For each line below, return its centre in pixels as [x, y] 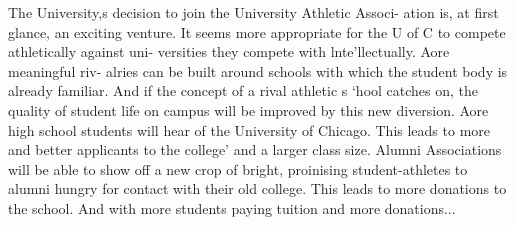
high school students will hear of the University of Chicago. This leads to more [249, 129]
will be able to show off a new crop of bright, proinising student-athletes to [238, 168]
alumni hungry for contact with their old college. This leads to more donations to [257, 188]
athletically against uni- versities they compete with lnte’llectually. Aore [229, 51]
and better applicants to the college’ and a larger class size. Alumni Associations [255, 149]
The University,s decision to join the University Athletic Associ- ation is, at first [253, 12]
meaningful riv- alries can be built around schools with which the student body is [258, 70]
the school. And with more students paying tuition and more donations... [232, 207]
